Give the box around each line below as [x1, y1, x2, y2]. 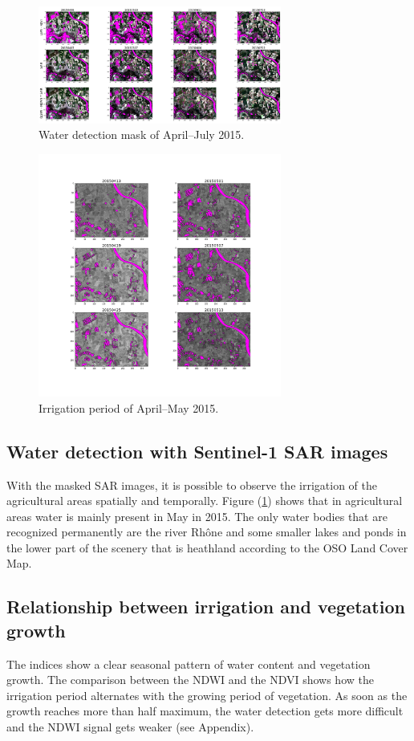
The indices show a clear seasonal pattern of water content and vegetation [6, 655, 371, 672]
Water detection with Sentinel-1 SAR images [6, 438, 388, 463]
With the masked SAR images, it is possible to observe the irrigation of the [6, 476, 377, 493]
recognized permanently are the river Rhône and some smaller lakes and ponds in [6, 523, 407, 540]
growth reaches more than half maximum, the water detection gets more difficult [6, 702, 404, 719]
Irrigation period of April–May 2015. [39, 399, 219, 416]
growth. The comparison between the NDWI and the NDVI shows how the [6, 671, 374, 688]
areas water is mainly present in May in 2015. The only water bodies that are [6, 507, 388, 524]
